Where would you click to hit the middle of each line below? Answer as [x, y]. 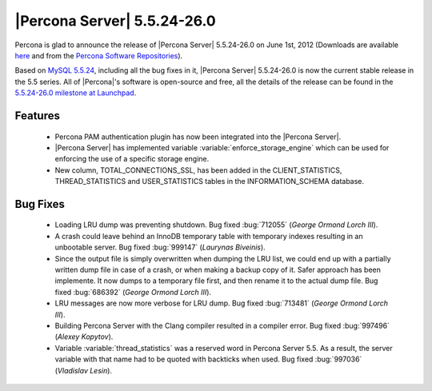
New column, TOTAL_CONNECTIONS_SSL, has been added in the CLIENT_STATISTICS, [198, 170]
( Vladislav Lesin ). [83, 370]
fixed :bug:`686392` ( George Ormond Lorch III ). [133, 292]
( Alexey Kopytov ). [84, 337]
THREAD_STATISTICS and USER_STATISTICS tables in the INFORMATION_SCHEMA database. [209, 182]
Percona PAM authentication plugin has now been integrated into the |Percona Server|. [198, 137]
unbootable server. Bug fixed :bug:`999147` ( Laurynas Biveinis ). [160, 247]
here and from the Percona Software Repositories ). [99, 55]
